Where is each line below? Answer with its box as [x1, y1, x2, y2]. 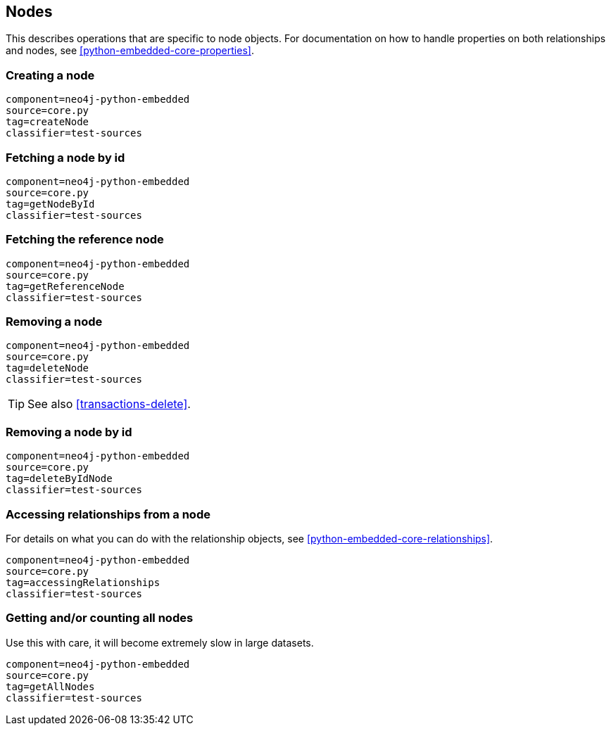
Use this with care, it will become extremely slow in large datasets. [6, 636, 314, 649]
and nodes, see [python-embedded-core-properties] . [6, 44, 254, 57]
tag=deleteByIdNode [6, 473, 113, 485]
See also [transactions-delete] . [27, 397, 191, 412]
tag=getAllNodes [6, 680, 95, 692]
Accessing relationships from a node [6, 507, 210, 521]
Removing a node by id [6, 424, 132, 439]
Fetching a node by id [6, 150, 125, 165]
